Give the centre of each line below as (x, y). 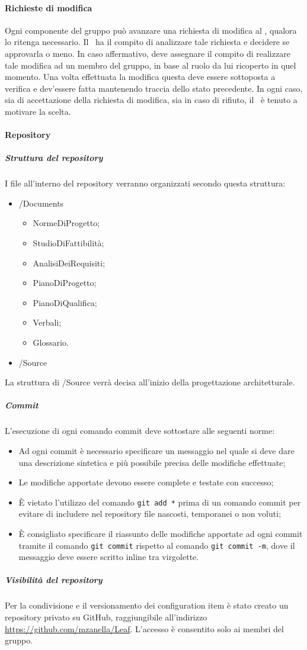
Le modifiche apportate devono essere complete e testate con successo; (146, 482)
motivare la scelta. (38, 111)
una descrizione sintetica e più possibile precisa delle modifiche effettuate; (152, 462)
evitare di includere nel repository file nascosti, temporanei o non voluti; (150, 514)
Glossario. (51, 342)
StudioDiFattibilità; (68, 243)
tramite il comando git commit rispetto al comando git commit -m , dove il (157, 545)
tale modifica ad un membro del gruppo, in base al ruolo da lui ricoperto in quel (151, 65)
